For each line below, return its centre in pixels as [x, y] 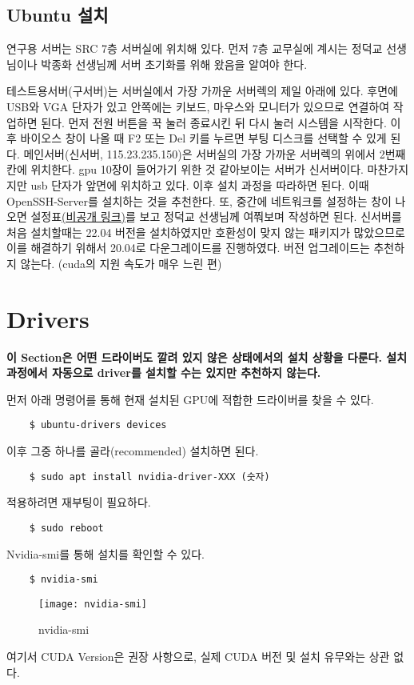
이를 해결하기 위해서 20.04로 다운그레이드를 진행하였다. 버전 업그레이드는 [188, 248]
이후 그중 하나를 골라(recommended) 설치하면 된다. [133, 451]
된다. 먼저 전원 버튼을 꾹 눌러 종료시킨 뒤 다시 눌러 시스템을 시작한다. [214, 122]
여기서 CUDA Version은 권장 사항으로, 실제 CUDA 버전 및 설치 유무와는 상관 [198, 657]
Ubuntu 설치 [58, 15]
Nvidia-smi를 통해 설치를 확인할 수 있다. [105, 553]
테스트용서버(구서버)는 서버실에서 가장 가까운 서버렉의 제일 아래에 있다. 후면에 [202, 91]
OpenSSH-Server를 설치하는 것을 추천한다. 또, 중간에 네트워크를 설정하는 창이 [199, 200]
